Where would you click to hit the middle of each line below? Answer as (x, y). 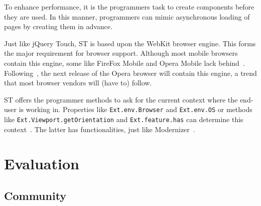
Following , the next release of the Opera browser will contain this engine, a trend (130, 73)
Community (35, 196)
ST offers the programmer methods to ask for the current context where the (121, 99)
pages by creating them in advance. (58, 26)
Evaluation (42, 164)
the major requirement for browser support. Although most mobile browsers (121, 53)
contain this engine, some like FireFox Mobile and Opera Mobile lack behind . (124, 63)
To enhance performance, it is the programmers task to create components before (129, 7)
